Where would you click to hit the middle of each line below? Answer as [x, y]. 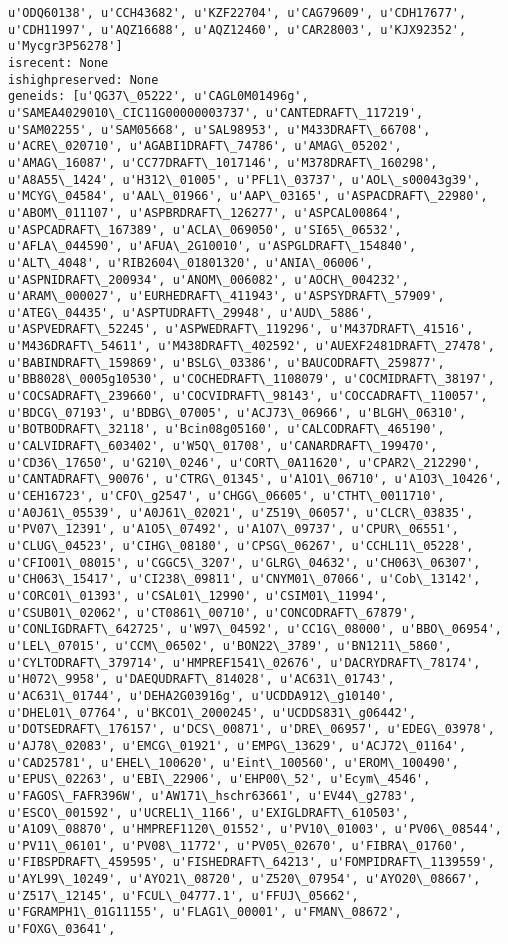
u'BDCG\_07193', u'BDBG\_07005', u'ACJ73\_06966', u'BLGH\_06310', [237, 412]
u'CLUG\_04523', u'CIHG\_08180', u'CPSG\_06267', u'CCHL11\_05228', [241, 546]
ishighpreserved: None [83, 79]
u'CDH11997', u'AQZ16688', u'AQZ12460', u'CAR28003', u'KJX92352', [237, 29]
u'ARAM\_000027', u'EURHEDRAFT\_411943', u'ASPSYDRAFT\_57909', [226, 296]
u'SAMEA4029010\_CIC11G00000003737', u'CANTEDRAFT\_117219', [216, 112]
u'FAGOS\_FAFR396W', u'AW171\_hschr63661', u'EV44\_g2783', [212, 795]
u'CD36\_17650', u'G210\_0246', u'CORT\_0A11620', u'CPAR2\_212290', [244, 462]
